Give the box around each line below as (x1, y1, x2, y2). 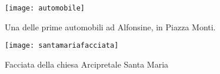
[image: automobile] (5, 4, 85, 12)
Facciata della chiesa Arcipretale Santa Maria (5, 58, 169, 70)
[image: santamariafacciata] (5, 41, 119, 50)
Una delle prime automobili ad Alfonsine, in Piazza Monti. (5, 20, 216, 33)
